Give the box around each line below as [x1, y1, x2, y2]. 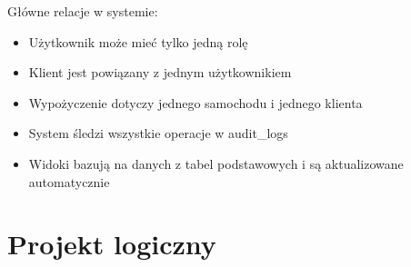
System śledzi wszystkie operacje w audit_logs [28, 124, 288, 143]
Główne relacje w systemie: [7, 2, 158, 20]
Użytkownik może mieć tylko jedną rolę [28, 32, 248, 51]
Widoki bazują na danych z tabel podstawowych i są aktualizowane [28, 153, 404, 173]
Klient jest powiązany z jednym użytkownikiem [28, 63, 292, 82]
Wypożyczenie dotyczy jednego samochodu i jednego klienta [28, 93, 363, 112]
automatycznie [28, 172, 110, 191]
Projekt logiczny [7, 225, 216, 262]
